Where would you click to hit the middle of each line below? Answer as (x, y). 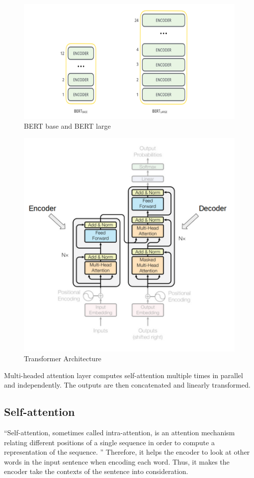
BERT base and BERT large (67, 126)
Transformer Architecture (63, 358)
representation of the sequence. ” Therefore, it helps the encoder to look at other (127, 452)
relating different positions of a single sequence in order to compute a (109, 442)
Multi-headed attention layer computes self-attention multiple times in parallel (124, 375)
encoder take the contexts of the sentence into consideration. (96, 471)
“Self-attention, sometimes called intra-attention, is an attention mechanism (120, 432)
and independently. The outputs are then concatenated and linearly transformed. (127, 385)
